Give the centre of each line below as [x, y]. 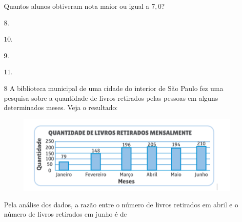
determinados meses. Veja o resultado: [61, 107]
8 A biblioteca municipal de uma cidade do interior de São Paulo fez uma [114, 88]
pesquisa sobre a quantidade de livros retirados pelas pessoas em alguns [111, 98]
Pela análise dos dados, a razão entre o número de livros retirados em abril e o [121, 204]
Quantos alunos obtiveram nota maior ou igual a [77, 6]
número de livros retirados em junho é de [65, 214]
